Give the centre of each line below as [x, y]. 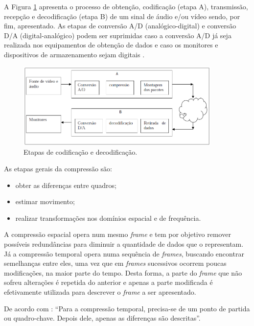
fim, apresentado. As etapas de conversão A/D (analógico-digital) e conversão [120, 26]
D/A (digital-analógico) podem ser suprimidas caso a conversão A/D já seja [118, 35]
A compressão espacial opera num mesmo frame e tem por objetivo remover [117, 234]
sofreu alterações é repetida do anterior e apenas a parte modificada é [108, 282]
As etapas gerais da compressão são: [58, 169]
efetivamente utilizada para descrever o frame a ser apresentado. [100, 291]
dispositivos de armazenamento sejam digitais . [74, 54]
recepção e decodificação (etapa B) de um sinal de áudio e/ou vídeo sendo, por [122, 16]
